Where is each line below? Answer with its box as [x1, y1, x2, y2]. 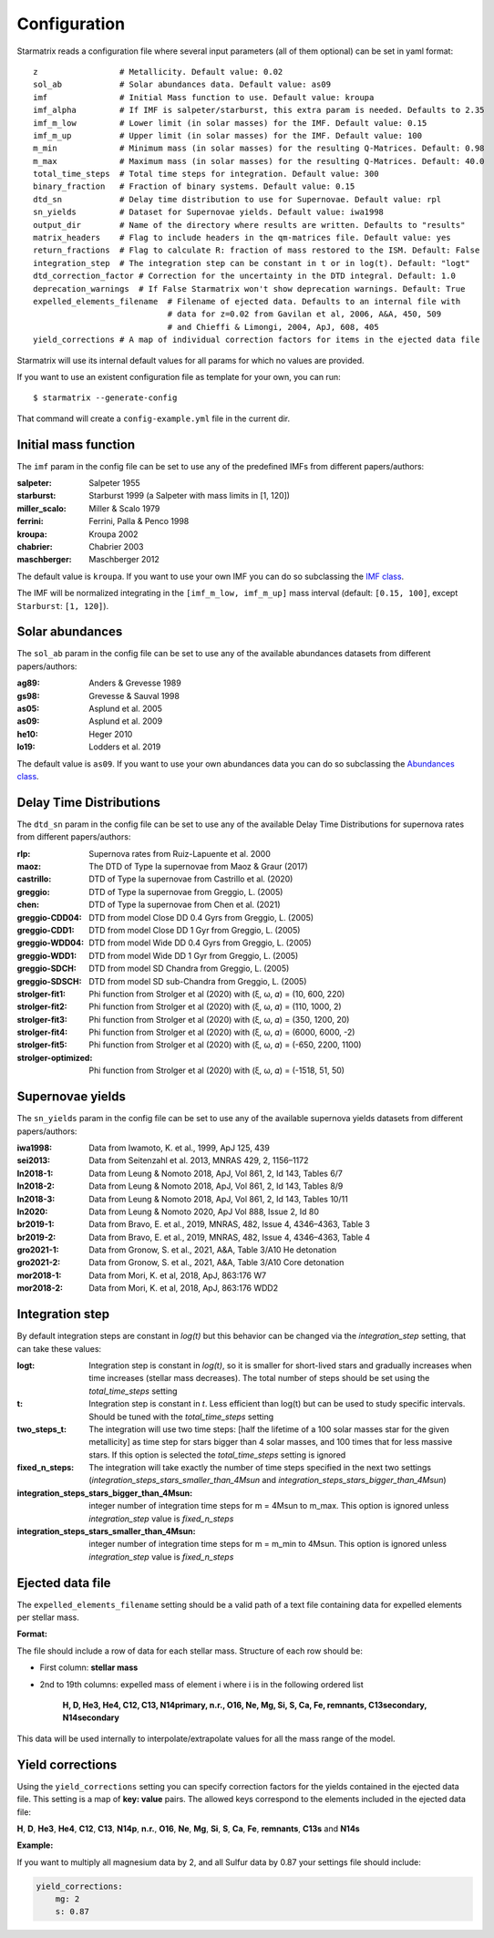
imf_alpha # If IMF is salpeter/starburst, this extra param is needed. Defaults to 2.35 [33, 105, 485, 116]
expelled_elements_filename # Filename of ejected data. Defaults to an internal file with [33, 296, 461, 306]
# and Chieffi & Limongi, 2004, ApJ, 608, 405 [167, 322, 379, 332]
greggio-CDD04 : [16, 912, 82, 923]
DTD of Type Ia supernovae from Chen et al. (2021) [88, 899, 281, 911]
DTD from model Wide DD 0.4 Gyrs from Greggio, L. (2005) [88, 937, 312, 948]
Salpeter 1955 [88, 478, 140, 488]
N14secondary [62, 1712, 120, 1723]
